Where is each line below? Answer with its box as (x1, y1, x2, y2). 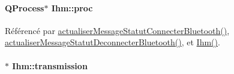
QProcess (5, 1, 44, 14)
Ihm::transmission (12, 59, 88, 72)
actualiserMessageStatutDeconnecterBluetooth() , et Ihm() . (5, 36, 220, 48)
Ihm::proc (51, 1, 93, 14)
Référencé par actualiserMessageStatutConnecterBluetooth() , (5, 24, 230, 36)
